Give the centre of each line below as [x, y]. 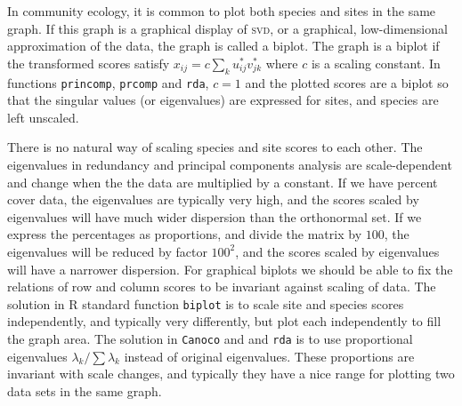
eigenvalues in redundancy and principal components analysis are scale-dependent [230, 165]
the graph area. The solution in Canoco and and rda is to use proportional [210, 339]
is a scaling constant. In [376, 63]
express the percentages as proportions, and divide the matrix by [185, 234]
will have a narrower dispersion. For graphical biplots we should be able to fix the [230, 269]
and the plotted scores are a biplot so [347, 82]
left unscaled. [43, 117]
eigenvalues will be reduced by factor [107, 251]
